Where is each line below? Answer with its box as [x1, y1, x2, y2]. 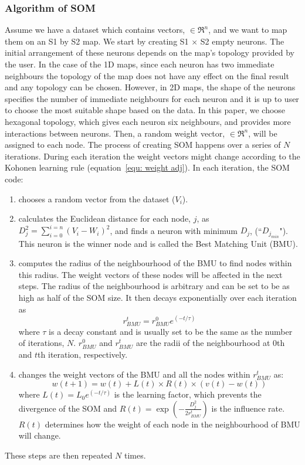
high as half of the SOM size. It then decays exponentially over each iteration [18, 291, 297, 303]
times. [124, 449, 146, 461]
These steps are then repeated [5, 449, 113, 461]
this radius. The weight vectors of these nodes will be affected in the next [18, 268, 283, 280]
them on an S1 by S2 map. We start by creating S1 [5, 35, 189, 47]
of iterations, [18, 337, 65, 349]
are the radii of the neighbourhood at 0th [135, 337, 285, 349]
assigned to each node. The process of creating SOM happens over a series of [5, 138, 281, 151]
